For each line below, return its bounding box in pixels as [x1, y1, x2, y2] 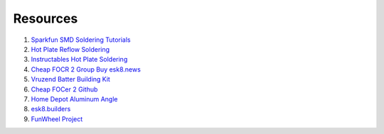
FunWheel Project [31, 114, 83, 123]
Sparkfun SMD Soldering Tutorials [31, 35, 131, 44]
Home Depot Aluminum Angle [31, 94, 118, 103]
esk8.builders [31, 105, 71, 113]
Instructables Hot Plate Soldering [31, 55, 128, 64]
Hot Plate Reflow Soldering [31, 45, 110, 53]
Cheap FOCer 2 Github [31, 85, 98, 94]
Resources [13, 11, 78, 26]
